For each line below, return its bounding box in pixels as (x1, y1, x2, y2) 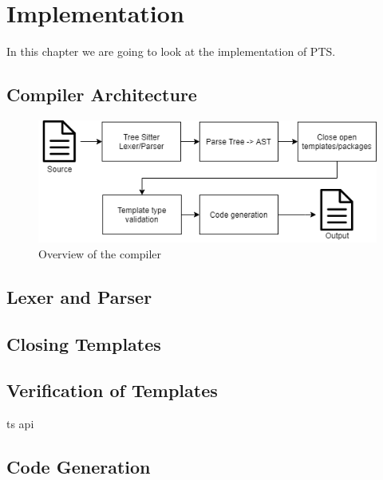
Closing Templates (6, 331, 161, 356)
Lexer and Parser (6, 284, 152, 309)
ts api (6, 415, 34, 432)
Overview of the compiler (38, 245, 162, 262)
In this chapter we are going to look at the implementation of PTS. (6, 43, 336, 60)
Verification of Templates (6, 378, 218, 403)
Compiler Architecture (6, 82, 197, 107)
